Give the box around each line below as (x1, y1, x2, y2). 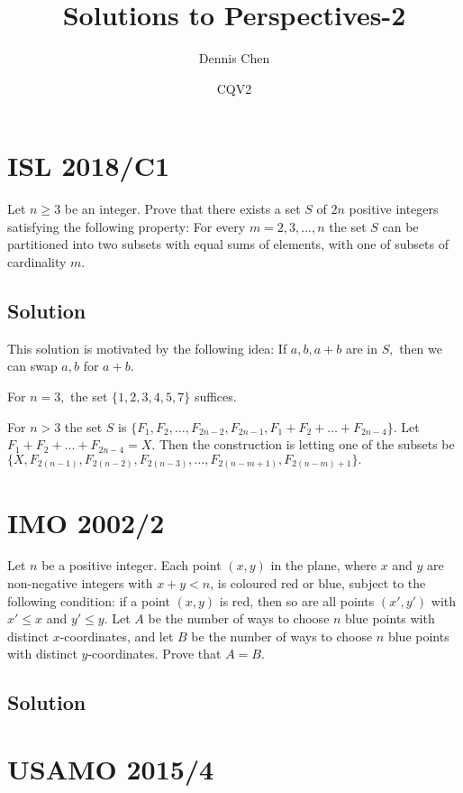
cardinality (7, 253, 67, 272)
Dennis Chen (198, 49, 270, 68)
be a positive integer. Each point (41, 556, 222, 575)
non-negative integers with (7, 574, 153, 593)
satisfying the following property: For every (7, 217, 246, 235)
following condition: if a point (7, 591, 170, 610)
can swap (7, 356, 58, 375)
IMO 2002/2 (7, 503, 165, 540)
